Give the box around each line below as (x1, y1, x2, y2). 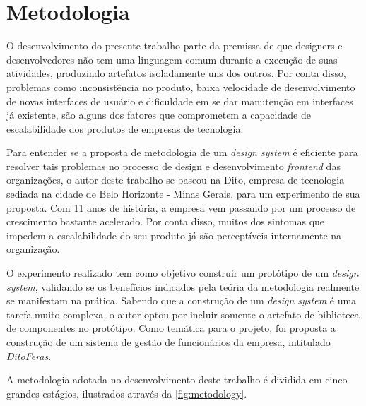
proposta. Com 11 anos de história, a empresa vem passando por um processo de (6, 200, 356, 215)
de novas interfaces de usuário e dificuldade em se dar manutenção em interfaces (6, 93, 353, 108)
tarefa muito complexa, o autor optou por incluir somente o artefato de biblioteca (6, 306, 360, 321)
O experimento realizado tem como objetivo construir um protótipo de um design (6, 265, 359, 280)
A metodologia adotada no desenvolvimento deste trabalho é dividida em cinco (6, 372, 348, 387)
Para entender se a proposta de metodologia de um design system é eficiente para (6, 145, 358, 160)
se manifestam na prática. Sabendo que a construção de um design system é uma (6, 293, 357, 308)
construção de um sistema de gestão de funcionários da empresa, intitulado (6, 335, 331, 349)
